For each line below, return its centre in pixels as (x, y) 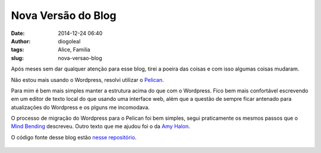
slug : (17, 58)
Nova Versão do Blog (64, 15)
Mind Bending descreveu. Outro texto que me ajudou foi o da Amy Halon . (100, 126)
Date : (18, 33)
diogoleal (69, 41)
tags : (18, 50)
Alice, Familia (74, 50)
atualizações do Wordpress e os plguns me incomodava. (80, 107)
